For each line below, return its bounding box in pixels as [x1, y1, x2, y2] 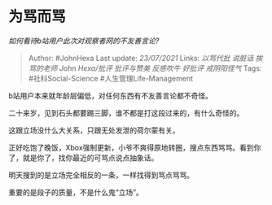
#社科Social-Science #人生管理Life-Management [28, 73, 194, 83]
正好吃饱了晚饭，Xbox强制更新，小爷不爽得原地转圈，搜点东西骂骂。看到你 [8, 142, 261, 152]
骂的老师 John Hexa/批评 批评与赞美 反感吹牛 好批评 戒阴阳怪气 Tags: [28, 63, 262, 73]
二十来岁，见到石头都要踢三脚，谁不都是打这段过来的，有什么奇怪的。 [8, 107, 244, 118]
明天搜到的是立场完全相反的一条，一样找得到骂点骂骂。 [8, 170, 194, 180]
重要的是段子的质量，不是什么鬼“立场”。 [8, 187, 144, 197]
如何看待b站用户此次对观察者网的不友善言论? [8, 36, 160, 46]
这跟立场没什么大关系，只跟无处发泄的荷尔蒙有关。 [8, 125, 180, 135]
